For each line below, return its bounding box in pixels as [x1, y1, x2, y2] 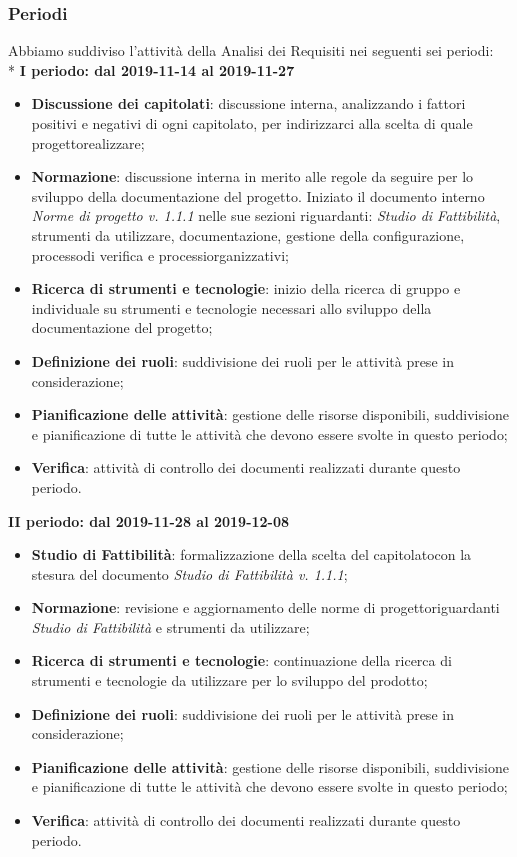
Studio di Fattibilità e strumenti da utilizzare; [31, 616, 310, 637]
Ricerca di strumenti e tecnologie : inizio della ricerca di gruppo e [31, 278, 461, 299]
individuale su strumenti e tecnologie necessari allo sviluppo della [31, 297, 432, 318]
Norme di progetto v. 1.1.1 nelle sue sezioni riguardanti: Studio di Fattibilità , [31, 205, 501, 226]
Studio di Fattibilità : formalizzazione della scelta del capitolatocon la [31, 544, 472, 565]
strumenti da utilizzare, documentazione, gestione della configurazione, [31, 224, 465, 245]
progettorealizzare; [31, 132, 145, 153]
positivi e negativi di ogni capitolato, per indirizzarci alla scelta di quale [31, 113, 473, 133]
